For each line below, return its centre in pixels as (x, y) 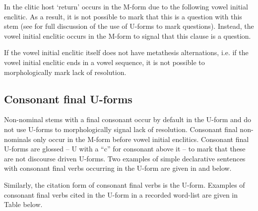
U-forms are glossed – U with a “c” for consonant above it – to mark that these (125, 149)
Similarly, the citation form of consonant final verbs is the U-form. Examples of (125, 184)
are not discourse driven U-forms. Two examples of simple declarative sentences (125, 158)
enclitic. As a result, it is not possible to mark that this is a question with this (123, 16)
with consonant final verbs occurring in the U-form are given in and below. (118, 168)
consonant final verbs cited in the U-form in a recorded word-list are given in (121, 194)
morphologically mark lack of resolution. (65, 72)
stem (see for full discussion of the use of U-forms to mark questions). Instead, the (129, 26)
